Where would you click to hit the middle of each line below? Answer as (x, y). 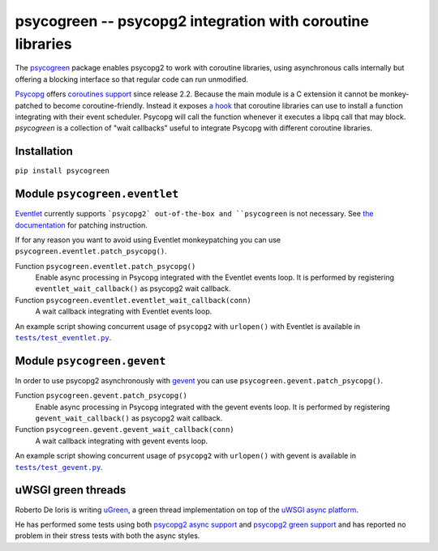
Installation (44, 151)
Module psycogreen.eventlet (97, 194)
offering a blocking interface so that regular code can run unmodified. (132, 79)
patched (29, 105)
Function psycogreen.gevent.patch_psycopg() (101, 395)
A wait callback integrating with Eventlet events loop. (124, 311)
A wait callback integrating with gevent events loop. (122, 441)
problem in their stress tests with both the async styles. (107, 536)
